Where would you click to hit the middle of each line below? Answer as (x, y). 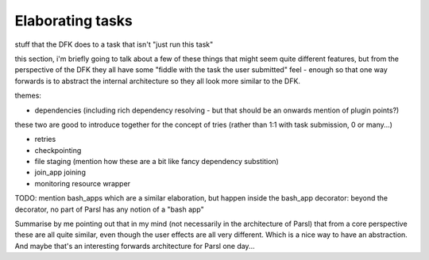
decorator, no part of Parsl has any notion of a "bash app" (109, 209)
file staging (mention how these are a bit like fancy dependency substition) (157, 162)
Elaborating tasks (73, 21)
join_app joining (60, 172)
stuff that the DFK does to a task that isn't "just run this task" (114, 44)
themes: (28, 96)
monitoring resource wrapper (83, 183)
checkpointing (58, 150)
